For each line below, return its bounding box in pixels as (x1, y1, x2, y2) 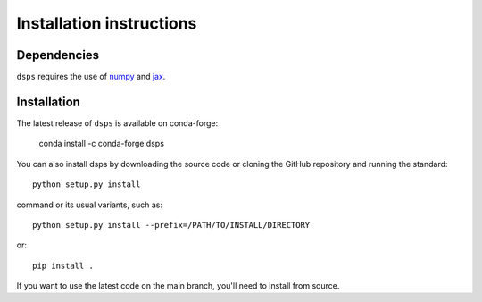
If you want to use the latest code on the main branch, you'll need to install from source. (16, 281, 340, 291)
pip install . (32, 260, 94, 271)
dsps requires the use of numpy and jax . (16, 71, 166, 82)
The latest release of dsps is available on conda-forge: (16, 117, 219, 129)
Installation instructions (16, 13, 197, 33)
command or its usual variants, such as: (16, 199, 163, 210)
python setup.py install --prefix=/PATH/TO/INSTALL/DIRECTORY (32, 220, 311, 230)
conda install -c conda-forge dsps (38, 138, 165, 149)
